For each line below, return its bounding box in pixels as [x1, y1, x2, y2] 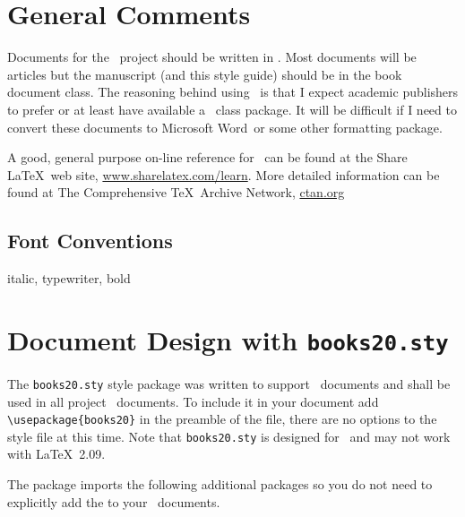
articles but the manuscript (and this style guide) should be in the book [7, 65, 402, 83]
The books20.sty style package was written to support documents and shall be [7, 374, 451, 392]
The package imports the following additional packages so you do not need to [7, 475, 433, 494]
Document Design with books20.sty [7, 321, 449, 358]
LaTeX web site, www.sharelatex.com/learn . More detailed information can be [7, 165, 440, 184]
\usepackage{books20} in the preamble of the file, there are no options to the [7, 409, 437, 428]
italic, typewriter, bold [7, 269, 131, 288]
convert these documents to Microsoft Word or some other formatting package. [7, 117, 443, 136]
